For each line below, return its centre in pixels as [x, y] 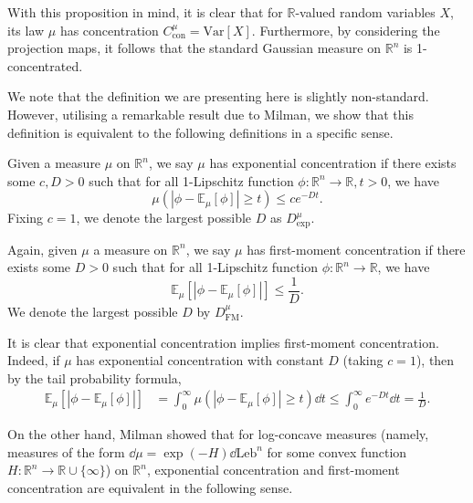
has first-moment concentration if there [356, 249]
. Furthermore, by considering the [346, 30]
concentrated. [45, 65]
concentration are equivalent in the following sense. [150, 488]
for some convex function [337, 451]
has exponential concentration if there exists [333, 163]
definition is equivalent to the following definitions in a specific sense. [200, 132]
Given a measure [54, 163]
